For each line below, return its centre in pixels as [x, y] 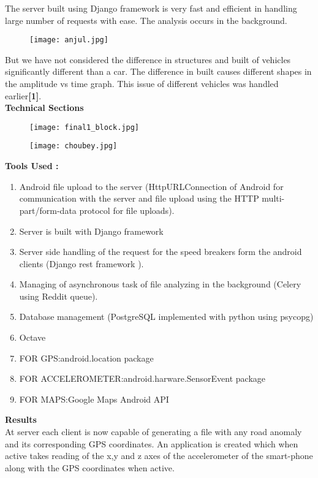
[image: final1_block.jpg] [84, 127]
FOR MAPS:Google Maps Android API [94, 399]
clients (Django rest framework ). [81, 263]
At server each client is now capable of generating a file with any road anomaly [153, 432]
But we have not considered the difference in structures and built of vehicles [148, 59]
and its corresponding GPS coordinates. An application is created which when [152, 443]
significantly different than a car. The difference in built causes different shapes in [158, 71]
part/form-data [48, 210]
